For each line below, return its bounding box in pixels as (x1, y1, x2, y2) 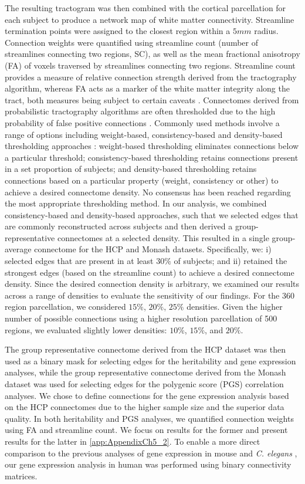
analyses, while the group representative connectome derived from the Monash (5, 366, 286, 378)
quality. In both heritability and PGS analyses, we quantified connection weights (5, 412, 294, 424)
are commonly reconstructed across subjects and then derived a (5, 220, 233, 232)
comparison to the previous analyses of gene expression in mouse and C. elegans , (5, 446, 297, 459)
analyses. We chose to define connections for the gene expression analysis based (5, 389, 289, 401)
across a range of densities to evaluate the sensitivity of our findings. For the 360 (5, 289, 294, 301)
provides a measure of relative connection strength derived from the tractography (5, 70, 297, 83)
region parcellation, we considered (5, 300, 126, 313)
